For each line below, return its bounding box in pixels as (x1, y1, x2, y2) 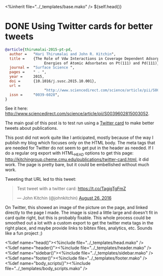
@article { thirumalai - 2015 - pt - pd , (5, 47, 73, 52)
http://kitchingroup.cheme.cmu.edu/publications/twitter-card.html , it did (5, 156, 149, 162)
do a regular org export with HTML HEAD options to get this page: (5, 150, 134, 157)
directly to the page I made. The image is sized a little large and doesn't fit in (5, 210, 158, 216)
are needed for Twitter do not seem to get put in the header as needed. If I (5, 145, 154, 151)
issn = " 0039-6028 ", (9, 92, 60, 97)
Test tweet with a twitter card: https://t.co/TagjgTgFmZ (16, 186, 126, 191)
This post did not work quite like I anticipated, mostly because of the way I (5, 135, 154, 140)
